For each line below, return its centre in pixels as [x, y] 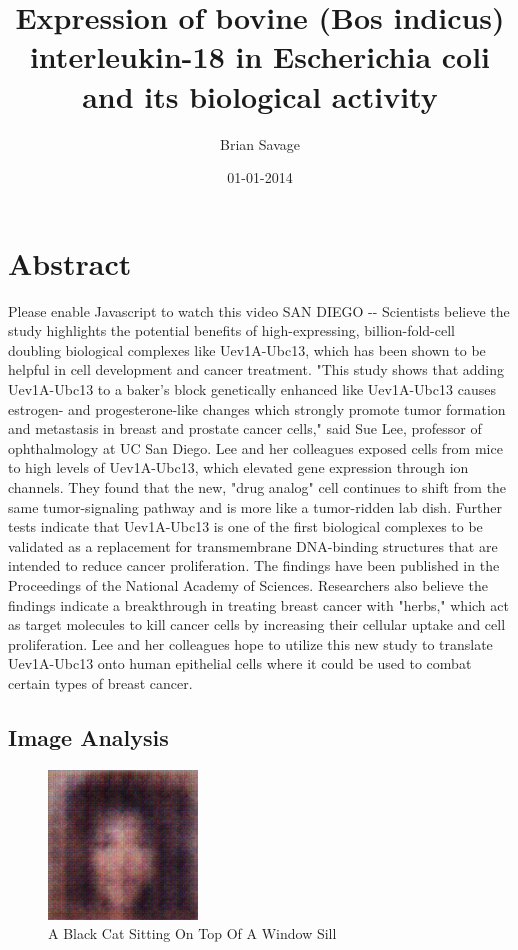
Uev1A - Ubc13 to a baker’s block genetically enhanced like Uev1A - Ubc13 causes [252, 389]
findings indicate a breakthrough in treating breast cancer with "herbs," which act [258, 604]
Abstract [70, 262]
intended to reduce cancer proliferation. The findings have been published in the [254, 565]
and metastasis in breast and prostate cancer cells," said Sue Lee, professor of [245, 428]
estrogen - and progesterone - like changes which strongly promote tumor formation [257, 408]
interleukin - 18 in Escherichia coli [260, 56]
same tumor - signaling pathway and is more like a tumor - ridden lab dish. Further [255, 506]
